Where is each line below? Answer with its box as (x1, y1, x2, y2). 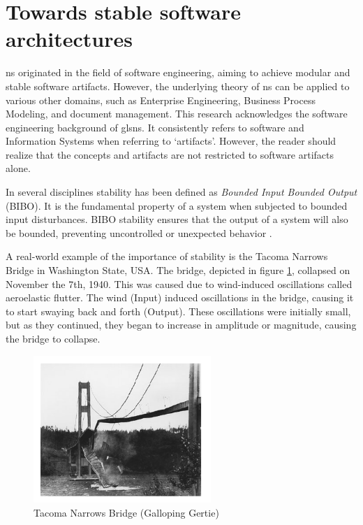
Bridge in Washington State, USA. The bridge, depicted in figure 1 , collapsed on (6, 263, 350, 278)
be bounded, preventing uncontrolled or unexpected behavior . (6, 225, 272, 240)
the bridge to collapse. (6, 331, 101, 345)
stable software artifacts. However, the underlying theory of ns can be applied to (6, 78, 350, 93)
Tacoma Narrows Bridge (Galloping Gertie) (34, 505, 219, 519)
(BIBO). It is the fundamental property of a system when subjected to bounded (6, 198, 348, 213)
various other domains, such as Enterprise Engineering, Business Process (6, 92, 316, 107)
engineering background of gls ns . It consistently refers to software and (6, 120, 304, 134)
